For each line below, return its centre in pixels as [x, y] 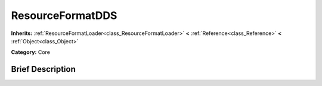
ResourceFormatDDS [64, 15]
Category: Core [31, 52]
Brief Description [43, 69]
